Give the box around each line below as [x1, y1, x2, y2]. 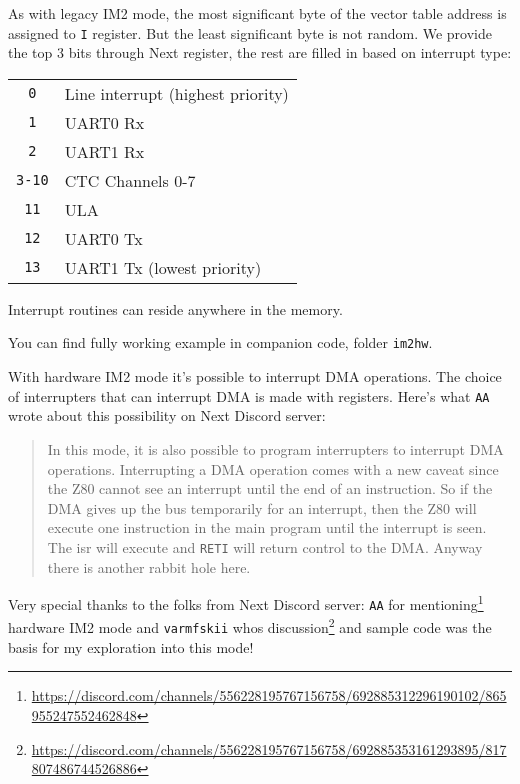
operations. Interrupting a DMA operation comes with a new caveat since [47, 458, 499, 479]
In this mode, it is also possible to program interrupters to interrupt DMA [47, 438, 504, 459]
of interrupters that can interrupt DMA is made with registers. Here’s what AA [8, 385, 490, 406]
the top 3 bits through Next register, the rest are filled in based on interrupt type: [8, 42, 512, 63]
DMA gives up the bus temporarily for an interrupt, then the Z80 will [47, 497, 477, 518]
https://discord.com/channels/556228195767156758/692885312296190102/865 [31, 685, 507, 706]
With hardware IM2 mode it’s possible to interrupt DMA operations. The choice [8, 366, 502, 387]
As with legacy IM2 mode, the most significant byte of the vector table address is [8, 3, 507, 23]
